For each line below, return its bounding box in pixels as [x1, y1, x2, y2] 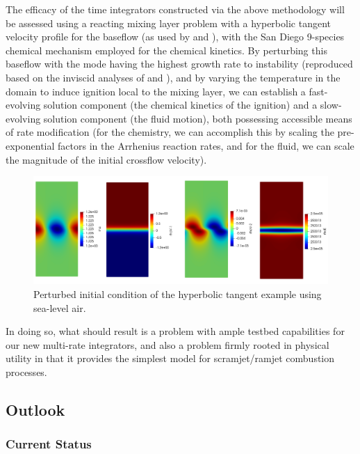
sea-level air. [33, 300, 86, 315]
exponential [6, 138, 55, 152]
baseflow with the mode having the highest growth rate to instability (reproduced [6, 56, 353, 71]
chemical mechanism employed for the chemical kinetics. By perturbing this [6, 42, 327, 57]
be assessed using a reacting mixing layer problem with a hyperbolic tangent [6, 15, 331, 30]
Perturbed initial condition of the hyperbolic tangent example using [33, 286, 322, 301]
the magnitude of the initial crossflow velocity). [6, 152, 207, 166]
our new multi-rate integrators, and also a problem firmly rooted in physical [6, 337, 329, 352]
